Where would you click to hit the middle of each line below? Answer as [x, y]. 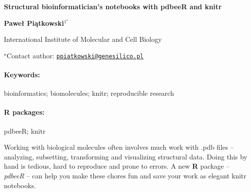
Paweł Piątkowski [34, 23]
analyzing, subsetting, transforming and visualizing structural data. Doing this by [126, 156]
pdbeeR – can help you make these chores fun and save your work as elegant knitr [125, 175]
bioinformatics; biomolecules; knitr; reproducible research [89, 93]
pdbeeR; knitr [25, 131]
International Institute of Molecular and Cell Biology [83, 39]
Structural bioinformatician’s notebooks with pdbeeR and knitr [113, 6]
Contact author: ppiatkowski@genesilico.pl [75, 55]
